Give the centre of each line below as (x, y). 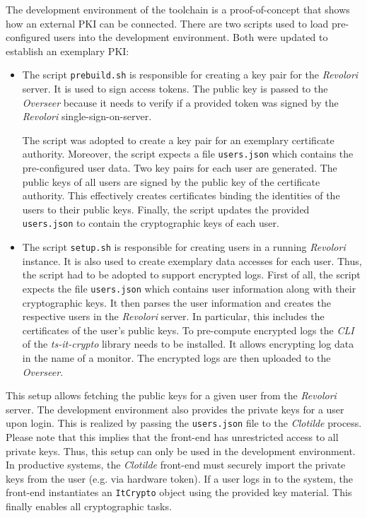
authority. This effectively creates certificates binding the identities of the (181, 195)
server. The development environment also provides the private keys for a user (175, 409)
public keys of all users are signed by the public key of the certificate (171, 181)
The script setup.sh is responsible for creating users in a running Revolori (184, 247)
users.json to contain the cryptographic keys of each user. (151, 223)
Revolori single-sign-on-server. (87, 116)
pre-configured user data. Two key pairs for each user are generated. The (180, 168)
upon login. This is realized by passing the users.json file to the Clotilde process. (184, 423)
